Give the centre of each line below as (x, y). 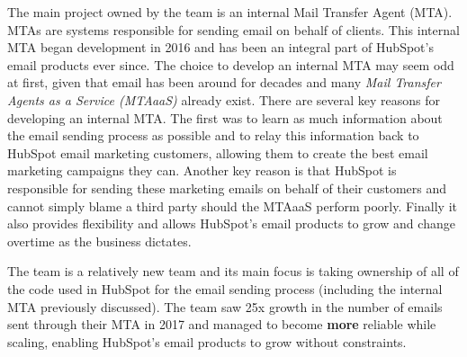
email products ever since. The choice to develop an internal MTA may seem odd (231, 64)
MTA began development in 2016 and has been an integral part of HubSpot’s (220, 47)
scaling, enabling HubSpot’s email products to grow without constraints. (207, 341)
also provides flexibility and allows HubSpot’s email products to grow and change (231, 223)
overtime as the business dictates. (99, 241)
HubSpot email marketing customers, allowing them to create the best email (218, 152)
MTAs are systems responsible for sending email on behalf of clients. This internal (233, 29)
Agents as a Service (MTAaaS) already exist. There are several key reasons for (224, 99)
